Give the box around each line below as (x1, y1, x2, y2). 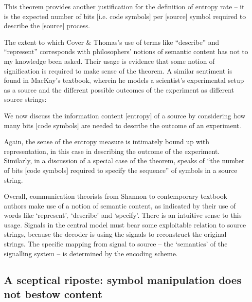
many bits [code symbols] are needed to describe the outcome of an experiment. (4, 120, 241, 130)
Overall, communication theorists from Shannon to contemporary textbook (4, 191, 227, 201)
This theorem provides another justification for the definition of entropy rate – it (4, 1, 245, 11)
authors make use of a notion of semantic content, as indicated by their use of (4, 200, 236, 210)
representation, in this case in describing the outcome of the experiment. (4, 146, 220, 156)
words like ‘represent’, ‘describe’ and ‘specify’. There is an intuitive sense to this (4, 210, 242, 220)
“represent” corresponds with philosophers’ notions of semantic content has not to (4, 46, 248, 57)
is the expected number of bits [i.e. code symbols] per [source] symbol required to (4, 11, 246, 21)
